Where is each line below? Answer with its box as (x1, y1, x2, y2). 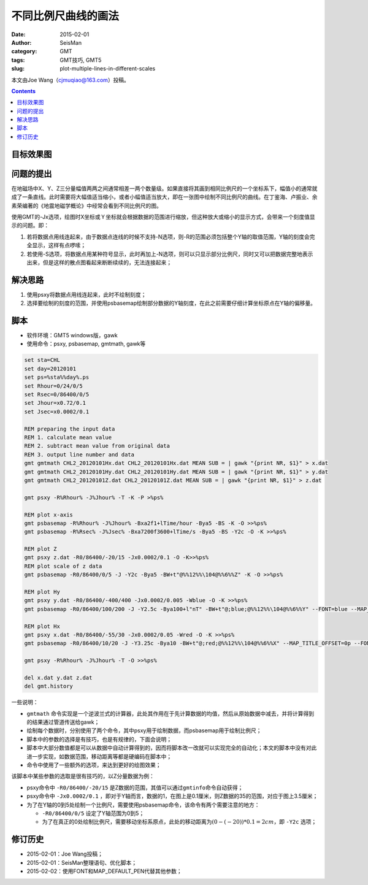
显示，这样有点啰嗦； (31, 242, 86, 249)
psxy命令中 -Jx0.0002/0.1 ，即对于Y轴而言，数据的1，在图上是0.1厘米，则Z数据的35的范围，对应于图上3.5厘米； (26, 792, 318, 800)
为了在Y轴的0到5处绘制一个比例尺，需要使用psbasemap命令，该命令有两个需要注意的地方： (26, 801, 260, 808)
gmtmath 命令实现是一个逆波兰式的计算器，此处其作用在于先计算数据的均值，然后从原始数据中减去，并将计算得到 (26, 710, 314, 717)
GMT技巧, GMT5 (59, 56, 102, 64)
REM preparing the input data (24, 425, 115, 432)
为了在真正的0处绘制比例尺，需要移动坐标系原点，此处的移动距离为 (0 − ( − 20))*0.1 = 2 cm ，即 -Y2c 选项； (42, 818, 317, 826)
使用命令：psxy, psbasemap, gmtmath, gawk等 (26, 340, 146, 348)
